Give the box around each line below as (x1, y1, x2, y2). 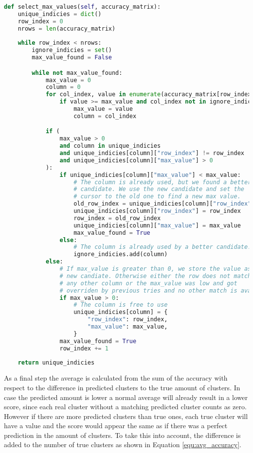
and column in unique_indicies (59, 142, 161, 150)
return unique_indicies (18, 359, 95, 366)
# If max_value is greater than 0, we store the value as (59, 265, 252, 273)
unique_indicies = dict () (18, 10, 102, 17)
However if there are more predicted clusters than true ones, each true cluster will (4, 411, 248, 421)
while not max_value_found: (32, 69, 123, 76)
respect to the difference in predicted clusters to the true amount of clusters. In (4, 382, 240, 392)
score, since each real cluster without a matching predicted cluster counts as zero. (4, 401, 247, 412)
